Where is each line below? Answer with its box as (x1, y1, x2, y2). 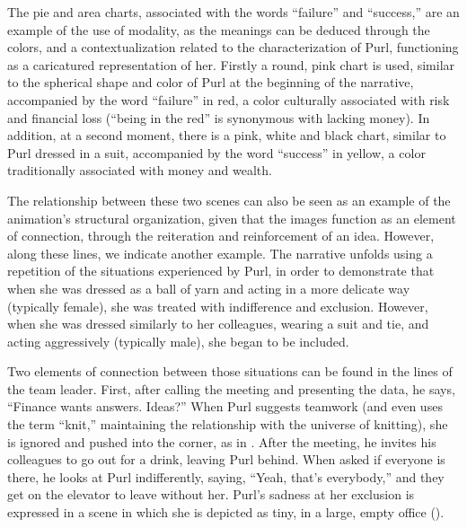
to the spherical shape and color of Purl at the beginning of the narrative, (7, 73, 414, 92)
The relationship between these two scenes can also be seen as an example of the (7, 190, 451, 209)
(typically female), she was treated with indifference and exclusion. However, (7, 296, 428, 315)
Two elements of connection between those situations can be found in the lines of (7, 362, 453, 381)
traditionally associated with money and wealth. (7, 161, 272, 180)
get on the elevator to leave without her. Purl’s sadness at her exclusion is (7, 485, 415, 504)
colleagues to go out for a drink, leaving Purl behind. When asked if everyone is (7, 450, 445, 469)
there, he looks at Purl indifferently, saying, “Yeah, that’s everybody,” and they (7, 467, 445, 486)
